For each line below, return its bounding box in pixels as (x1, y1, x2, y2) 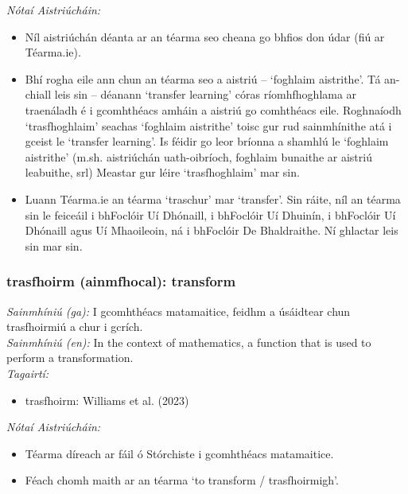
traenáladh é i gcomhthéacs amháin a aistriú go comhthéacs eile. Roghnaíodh (25, 101, 402, 118)
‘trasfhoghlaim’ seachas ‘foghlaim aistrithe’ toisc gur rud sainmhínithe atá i (25, 117, 392, 134)
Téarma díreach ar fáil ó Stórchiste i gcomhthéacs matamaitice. (25, 445, 334, 461)
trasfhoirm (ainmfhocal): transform (6, 271, 236, 291)
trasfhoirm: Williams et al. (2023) (25, 391, 189, 408)
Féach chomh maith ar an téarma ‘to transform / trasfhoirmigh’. (25, 472, 339, 488)
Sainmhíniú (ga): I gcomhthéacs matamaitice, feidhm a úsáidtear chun (6, 302, 351, 319)
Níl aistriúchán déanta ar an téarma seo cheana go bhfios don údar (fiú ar (25, 28, 385, 45)
